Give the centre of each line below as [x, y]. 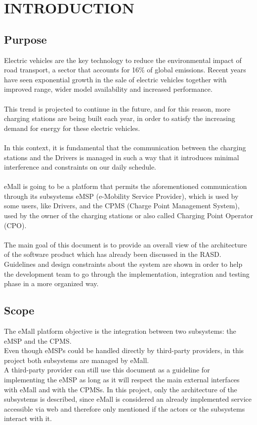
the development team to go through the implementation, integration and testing [127, 273]
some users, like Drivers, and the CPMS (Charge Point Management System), [122, 206]
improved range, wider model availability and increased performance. [108, 89]
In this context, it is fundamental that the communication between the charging [125, 147]
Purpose [25, 39]
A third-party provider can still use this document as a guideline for [107, 370]
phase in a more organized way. [51, 283]
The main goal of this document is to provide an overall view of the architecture [126, 244]
